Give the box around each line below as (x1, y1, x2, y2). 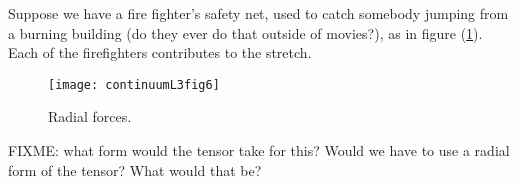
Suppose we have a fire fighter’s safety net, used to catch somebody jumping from (8, 3, 509, 23)
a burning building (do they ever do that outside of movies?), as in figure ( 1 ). (8, 22, 483, 43)
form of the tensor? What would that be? (8, 159, 262, 180)
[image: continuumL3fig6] (48, 77, 220, 92)
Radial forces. (48, 106, 132, 127)
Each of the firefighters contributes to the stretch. (8, 42, 312, 63)
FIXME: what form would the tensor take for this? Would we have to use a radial (8, 140, 510, 161)
